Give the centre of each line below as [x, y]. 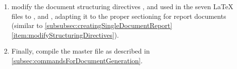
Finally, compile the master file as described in [80, 51]
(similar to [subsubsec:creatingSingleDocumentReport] [92, 25]
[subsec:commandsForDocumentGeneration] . [77, 60]
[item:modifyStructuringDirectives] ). [65, 34]
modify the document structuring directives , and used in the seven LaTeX [122, 6]
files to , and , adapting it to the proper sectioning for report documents [119, 16]
